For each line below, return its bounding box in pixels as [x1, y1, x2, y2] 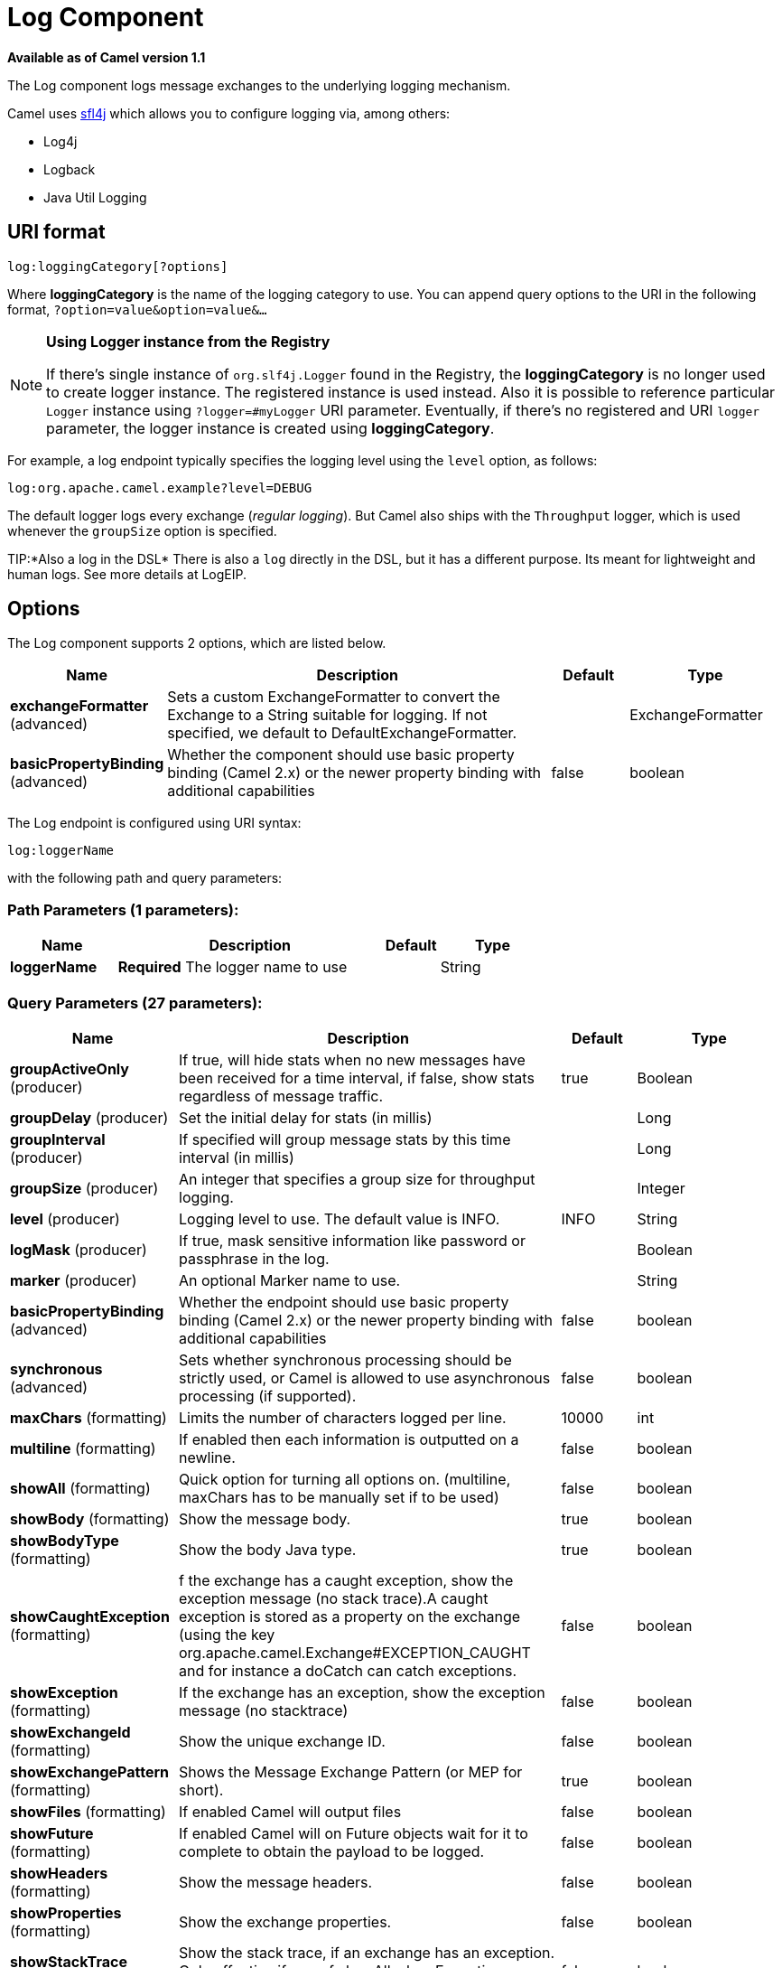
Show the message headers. [179, 1872, 373, 1891]
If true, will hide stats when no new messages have [179, 1050, 526, 1069]
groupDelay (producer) [10, 1108, 169, 1127]
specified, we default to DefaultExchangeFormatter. [167, 724, 517, 743]
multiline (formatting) [10, 1439, 156, 1457]
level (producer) [10, 1209, 120, 1228]
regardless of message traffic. [179, 1086, 384, 1105]
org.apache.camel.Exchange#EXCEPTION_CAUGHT [179, 1643, 531, 1662]
